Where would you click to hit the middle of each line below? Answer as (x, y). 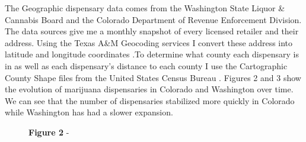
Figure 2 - (49, 132)
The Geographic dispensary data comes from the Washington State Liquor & (145, 8)
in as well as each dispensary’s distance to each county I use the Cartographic (146, 65)
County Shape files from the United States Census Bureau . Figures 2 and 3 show (153, 77)
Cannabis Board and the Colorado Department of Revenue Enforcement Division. (153, 19)
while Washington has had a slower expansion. (89, 112)
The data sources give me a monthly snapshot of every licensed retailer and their (152, 31)
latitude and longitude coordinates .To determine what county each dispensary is (152, 54)
